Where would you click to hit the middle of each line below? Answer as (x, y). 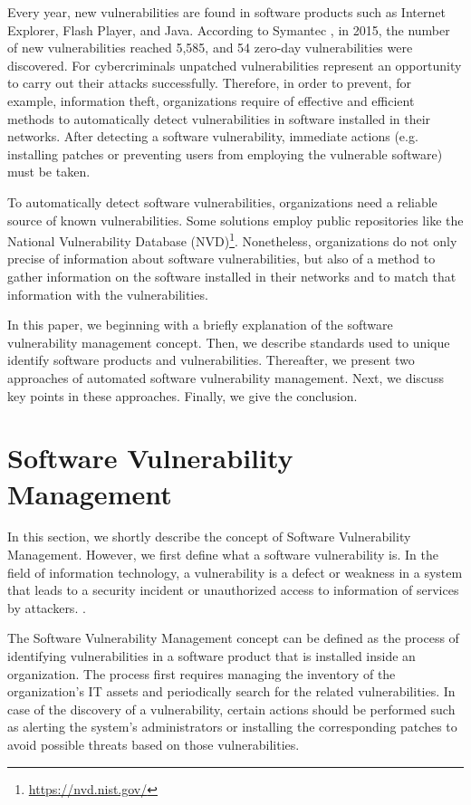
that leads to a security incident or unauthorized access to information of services (233, 590)
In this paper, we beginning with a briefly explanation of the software (200, 325)
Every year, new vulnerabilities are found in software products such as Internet (226, 12)
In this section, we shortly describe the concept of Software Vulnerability (209, 537)
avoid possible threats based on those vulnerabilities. (154, 744)
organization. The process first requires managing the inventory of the (202, 673)
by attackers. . (47, 607)
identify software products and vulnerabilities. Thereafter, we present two (211, 360)
